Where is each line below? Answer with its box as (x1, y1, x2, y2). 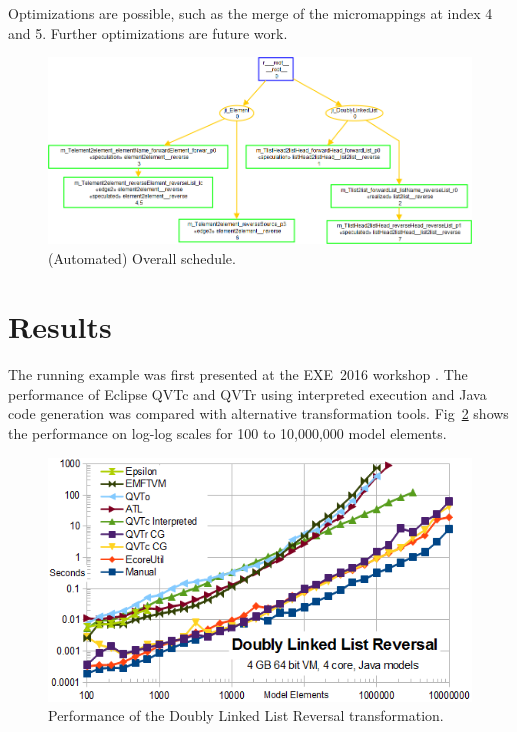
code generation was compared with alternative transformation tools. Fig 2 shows (8, 403, 509, 424)
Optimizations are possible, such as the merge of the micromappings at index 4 (8, 3, 493, 23)
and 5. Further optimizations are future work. (8, 22, 288, 43)
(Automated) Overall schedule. (48, 247, 236, 268)
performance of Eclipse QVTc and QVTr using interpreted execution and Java (8, 383, 487, 404)
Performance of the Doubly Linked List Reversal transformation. (48, 705, 444, 726)
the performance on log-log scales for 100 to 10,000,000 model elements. (8, 423, 447, 444)
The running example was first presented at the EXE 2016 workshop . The (8, 364, 468, 385)
